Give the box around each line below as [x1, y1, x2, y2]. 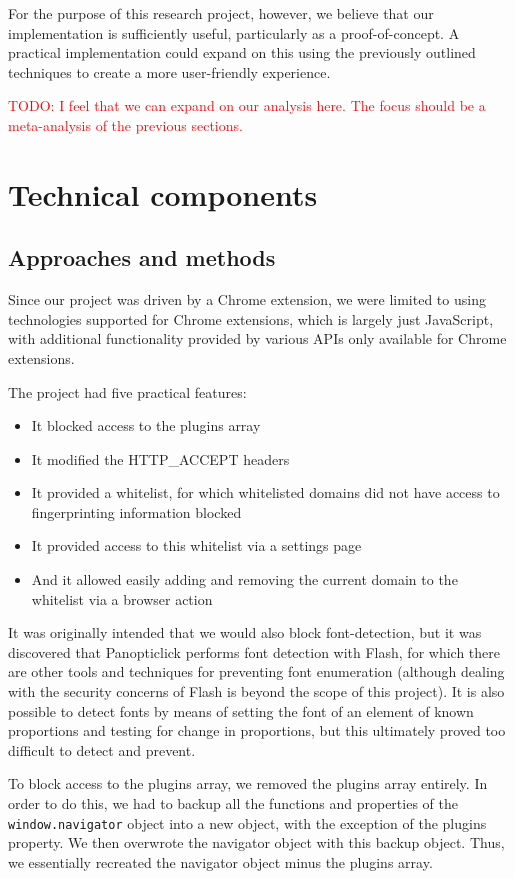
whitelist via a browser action [31, 588, 213, 609]
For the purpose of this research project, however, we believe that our [8, 3, 434, 23]
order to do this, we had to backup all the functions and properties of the [8, 793, 458, 814]
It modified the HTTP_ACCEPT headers [31, 448, 290, 469]
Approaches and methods [8, 242, 276, 273]
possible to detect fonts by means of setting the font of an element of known [8, 700, 474, 721]
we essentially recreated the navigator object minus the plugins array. [8, 851, 433, 872]
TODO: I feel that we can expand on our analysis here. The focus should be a [8, 95, 486, 116]
